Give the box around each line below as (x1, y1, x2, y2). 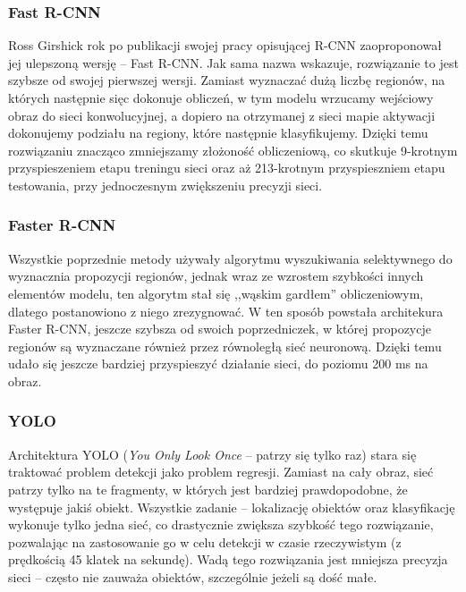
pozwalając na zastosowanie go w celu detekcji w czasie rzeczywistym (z (8, 532, 402, 551)
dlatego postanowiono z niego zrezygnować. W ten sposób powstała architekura (8, 301, 444, 320)
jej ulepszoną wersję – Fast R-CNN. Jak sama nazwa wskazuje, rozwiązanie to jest (8, 53, 459, 72)
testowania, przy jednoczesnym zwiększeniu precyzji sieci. (8, 175, 323, 194)
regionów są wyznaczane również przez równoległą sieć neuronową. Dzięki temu (8, 336, 442, 355)
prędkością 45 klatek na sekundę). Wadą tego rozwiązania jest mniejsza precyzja (8, 550, 448, 569)
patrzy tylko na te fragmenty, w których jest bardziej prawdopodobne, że (8, 479, 408, 498)
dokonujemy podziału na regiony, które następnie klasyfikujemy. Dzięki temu (8, 123, 428, 142)
